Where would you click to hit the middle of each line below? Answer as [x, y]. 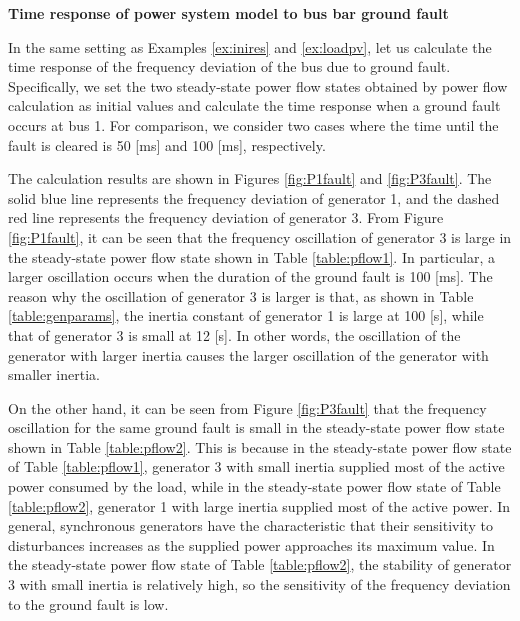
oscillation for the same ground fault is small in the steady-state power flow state [256, 427]
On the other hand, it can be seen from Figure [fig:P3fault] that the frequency [247, 407]
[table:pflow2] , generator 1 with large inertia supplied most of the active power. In [259, 505]
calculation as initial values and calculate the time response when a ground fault [254, 105]
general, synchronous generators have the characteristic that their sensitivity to [250, 525]
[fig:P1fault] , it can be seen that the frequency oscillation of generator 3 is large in [260, 236]
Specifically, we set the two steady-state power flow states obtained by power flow [258, 85]
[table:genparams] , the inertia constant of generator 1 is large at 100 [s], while [246, 315]
